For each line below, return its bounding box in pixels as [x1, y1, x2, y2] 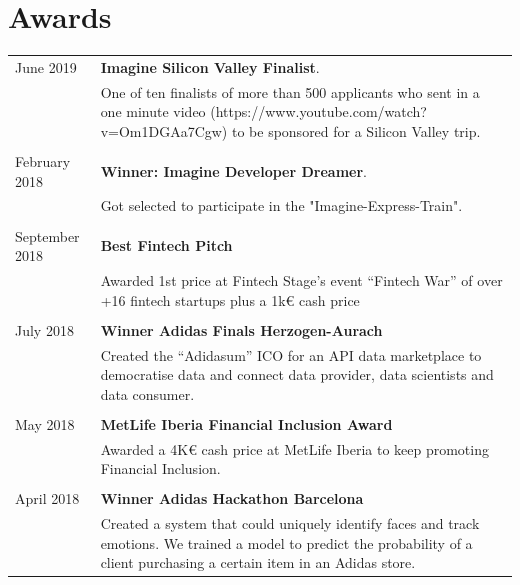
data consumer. [100, 383, 195, 404]
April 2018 [15, 488, 80, 509]
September [15, 225, 80, 246]
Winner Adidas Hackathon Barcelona [100, 488, 364, 509]
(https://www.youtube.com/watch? [210, 101, 427, 122]
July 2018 [15, 319, 74, 340]
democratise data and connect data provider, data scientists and [100, 364, 494, 385]
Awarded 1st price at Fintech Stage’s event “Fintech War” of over [100, 269, 503, 290]
